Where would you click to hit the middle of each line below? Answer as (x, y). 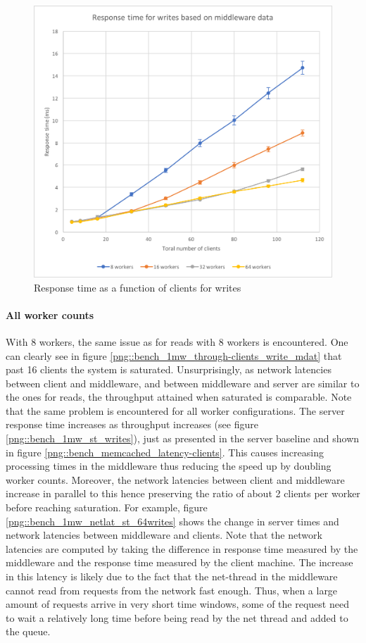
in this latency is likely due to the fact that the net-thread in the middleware (172, 576)
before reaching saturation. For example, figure (107, 507)
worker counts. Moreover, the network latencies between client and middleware (175, 479)
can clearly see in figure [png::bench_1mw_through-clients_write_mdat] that (174, 355)
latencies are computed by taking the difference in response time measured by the (182, 548)
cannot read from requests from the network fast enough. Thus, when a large (172, 590)
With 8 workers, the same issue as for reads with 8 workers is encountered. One (177, 341)
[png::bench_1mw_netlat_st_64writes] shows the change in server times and (172, 521)
